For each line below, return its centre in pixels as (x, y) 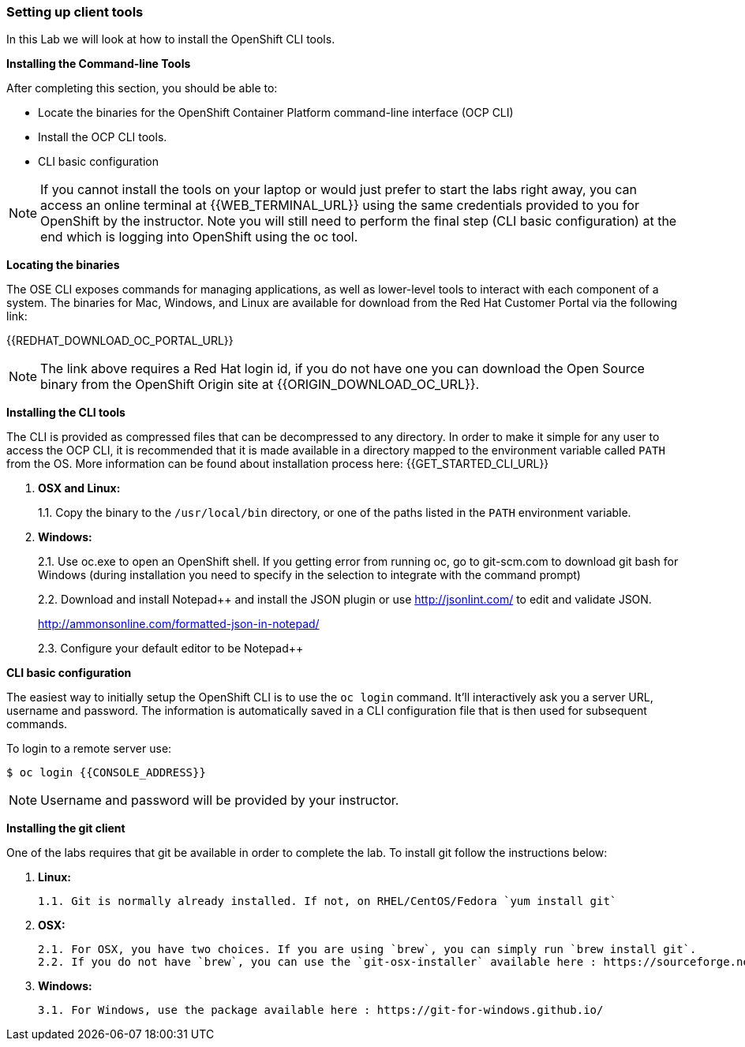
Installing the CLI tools (66, 413)
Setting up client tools (75, 12)
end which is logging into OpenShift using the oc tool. (199, 237)
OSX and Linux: (79, 488)
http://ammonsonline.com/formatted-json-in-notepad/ (179, 624)
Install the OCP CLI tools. (103, 137)
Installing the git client (66, 828)
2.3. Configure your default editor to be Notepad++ (171, 649)
